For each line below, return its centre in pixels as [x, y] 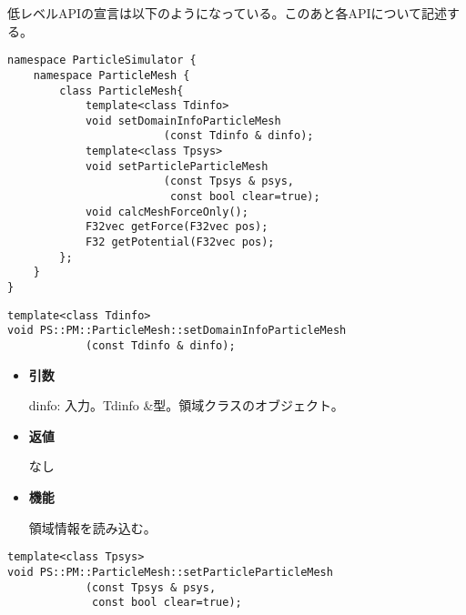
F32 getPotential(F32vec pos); [180, 242]
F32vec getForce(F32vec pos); [177, 227]
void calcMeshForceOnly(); [167, 212]
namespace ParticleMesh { [111, 75]
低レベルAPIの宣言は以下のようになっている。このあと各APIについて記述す [234, 13]
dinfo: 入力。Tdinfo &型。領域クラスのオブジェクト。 [186, 405]
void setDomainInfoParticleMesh [183, 121]
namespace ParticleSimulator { [102, 60]
